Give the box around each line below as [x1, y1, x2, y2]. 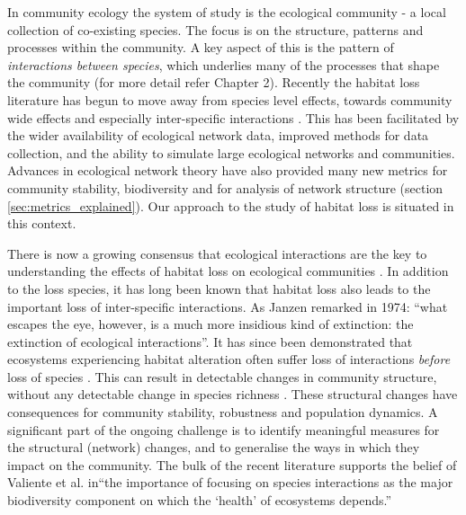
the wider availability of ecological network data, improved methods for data [7, 126, 429, 145]
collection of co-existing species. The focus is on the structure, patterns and [7, 20, 424, 39]
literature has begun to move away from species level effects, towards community [7, 90, 453, 109]
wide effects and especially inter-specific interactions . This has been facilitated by [7, 108, 460, 127]
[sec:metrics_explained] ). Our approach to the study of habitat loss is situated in [7, 196, 454, 215]
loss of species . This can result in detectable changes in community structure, [7, 367, 437, 386]
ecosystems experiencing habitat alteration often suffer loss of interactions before [7, 350, 451, 368]
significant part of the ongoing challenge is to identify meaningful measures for [7, 420, 440, 439]
